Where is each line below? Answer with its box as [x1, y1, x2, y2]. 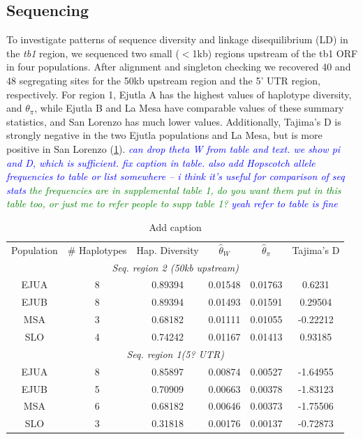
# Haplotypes [67, 242, 127, 257]
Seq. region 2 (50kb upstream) [112, 260, 239, 274]
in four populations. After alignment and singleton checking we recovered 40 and [6, 59, 351, 74]
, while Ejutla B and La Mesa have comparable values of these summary [34, 101, 344, 115]
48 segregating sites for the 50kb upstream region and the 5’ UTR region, [6, 73, 320, 87]
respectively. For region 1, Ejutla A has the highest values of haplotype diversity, [6, 87, 352, 101]
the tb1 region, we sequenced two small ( [6, 45, 179, 60]
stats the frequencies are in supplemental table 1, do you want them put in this [6, 182, 341, 197]
